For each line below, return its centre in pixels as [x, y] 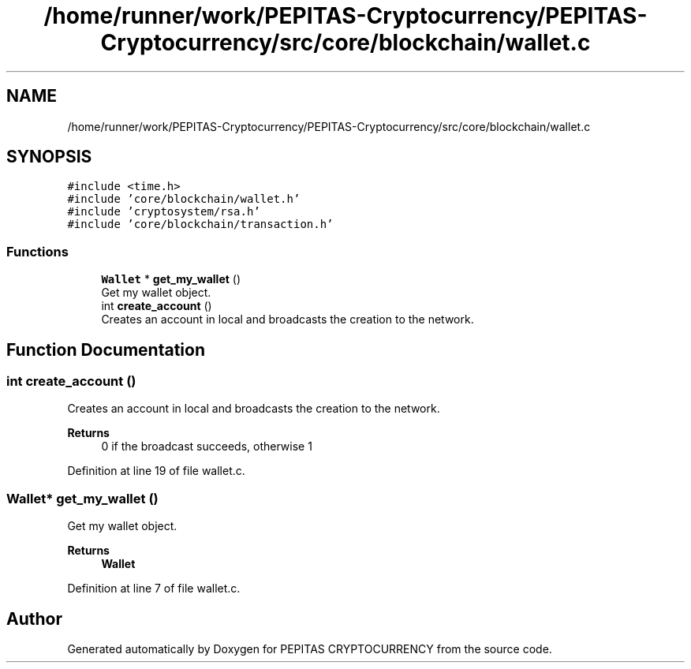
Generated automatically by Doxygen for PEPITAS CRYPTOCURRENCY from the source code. [310, 649]
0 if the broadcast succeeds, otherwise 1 [207, 447]
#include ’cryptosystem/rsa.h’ [164, 212]
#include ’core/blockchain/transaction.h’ [200, 224]
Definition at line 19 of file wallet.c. [156, 471]
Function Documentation [106, 349]
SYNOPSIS [49, 157]
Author [34, 619]
